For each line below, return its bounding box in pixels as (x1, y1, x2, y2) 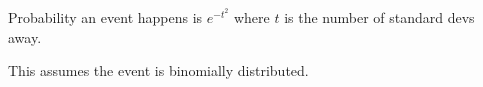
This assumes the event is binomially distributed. (8, 60, 309, 81)
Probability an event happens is (8, 7, 203, 27)
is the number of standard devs (284, 7, 475, 27)
